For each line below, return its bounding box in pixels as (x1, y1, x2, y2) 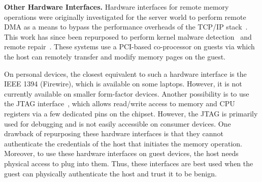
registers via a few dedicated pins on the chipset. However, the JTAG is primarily (4, 108, 258, 118)
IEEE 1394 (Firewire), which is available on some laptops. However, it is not (4, 78, 242, 89)
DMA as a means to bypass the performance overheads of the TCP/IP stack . (4, 21, 248, 32)
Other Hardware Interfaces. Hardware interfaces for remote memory (4, 2, 229, 12)
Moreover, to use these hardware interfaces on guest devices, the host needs (4, 148, 239, 159)
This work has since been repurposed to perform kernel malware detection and (4, 31, 252, 42)
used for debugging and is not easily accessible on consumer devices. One (4, 118, 231, 129)
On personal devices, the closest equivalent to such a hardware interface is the (4, 68, 247, 79)
